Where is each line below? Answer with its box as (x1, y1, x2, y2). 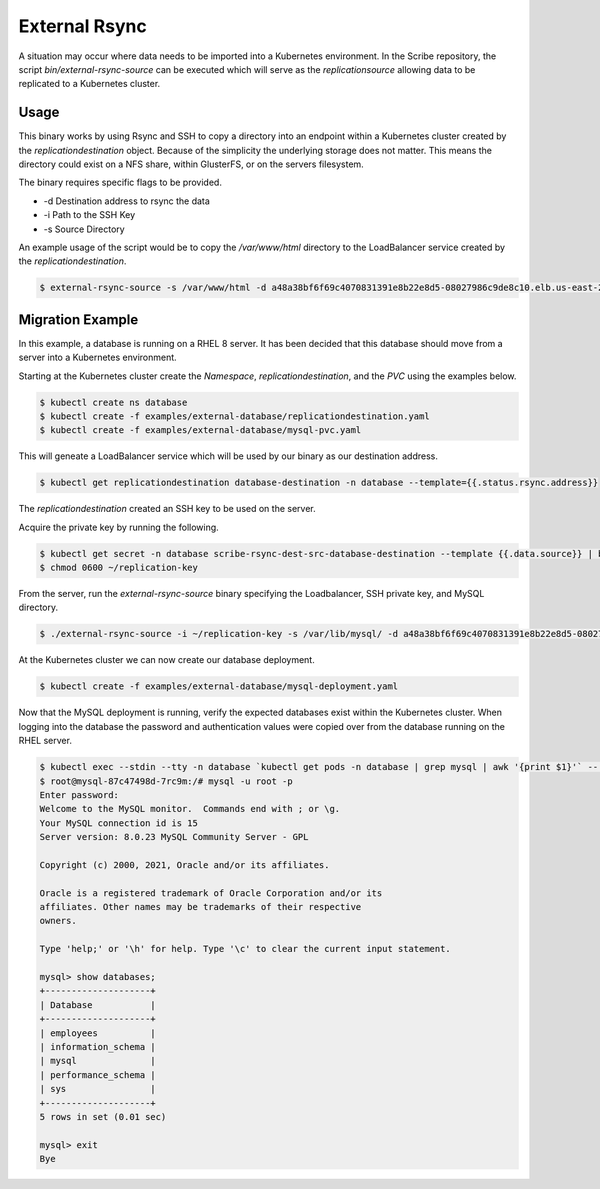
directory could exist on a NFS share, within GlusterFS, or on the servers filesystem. (18, 158, 364, 170)
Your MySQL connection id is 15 (39, 817, 199, 829)
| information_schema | (39, 1041, 157, 1052)
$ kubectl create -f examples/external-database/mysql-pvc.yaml (39, 425, 362, 436)
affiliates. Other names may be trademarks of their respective (39, 901, 362, 913)
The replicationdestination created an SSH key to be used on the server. (18, 503, 316, 515)
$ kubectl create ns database (39, 396, 188, 408)
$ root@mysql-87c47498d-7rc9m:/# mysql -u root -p (39, 775, 294, 787)
